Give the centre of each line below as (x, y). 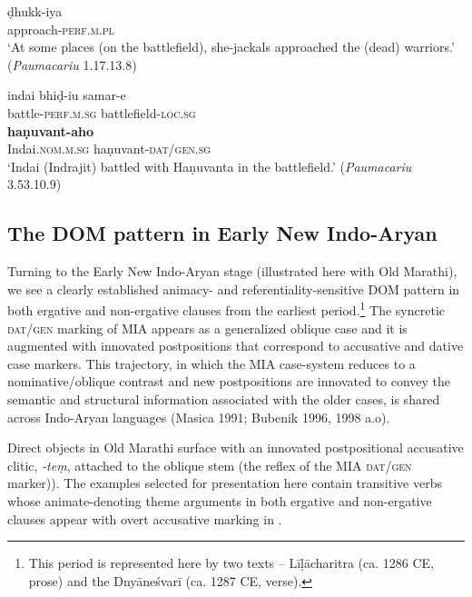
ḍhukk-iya (35, 11)
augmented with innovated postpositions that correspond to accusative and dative (236, 346)
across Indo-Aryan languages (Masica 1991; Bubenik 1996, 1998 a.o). (199, 417)
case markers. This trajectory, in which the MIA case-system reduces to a (211, 363)
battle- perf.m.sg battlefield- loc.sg (102, 112)
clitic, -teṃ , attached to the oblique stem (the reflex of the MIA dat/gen (210, 465)
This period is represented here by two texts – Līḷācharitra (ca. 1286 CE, (231, 563)
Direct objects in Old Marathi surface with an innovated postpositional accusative (236, 448)
